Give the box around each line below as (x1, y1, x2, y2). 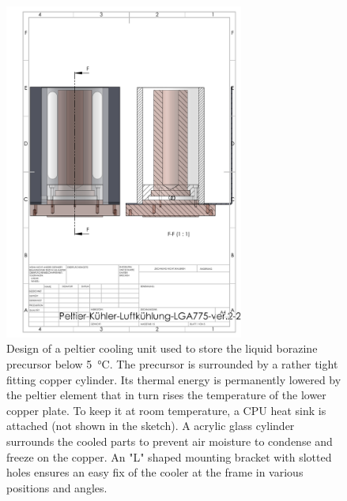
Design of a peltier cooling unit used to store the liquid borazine (6, 340, 318, 357)
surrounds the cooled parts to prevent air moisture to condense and (6, 432, 333, 449)
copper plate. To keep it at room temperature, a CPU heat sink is (6, 402, 326, 418)
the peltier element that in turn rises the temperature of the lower (6, 387, 326, 403)
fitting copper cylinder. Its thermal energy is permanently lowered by (6, 371, 341, 387)
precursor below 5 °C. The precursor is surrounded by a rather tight (6, 355, 338, 372)
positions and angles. (6, 479, 107, 495)
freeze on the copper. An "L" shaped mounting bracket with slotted (6, 448, 332, 465)
